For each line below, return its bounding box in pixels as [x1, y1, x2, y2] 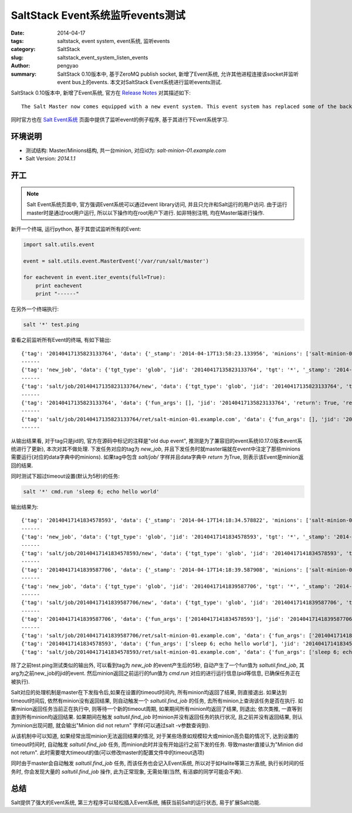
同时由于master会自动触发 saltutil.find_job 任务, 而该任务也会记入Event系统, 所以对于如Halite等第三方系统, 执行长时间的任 [11, 760, 304, 767]
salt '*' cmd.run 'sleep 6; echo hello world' [23, 488, 160, 495]
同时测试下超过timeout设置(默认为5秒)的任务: [11, 473, 120, 480]
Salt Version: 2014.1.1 [25, 155, 76, 162]
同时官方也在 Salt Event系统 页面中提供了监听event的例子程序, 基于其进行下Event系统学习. [11, 116, 229, 123]
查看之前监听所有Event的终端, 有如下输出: [11, 337, 111, 344]
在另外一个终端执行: [11, 305, 59, 313]
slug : [11, 53, 23, 61]
